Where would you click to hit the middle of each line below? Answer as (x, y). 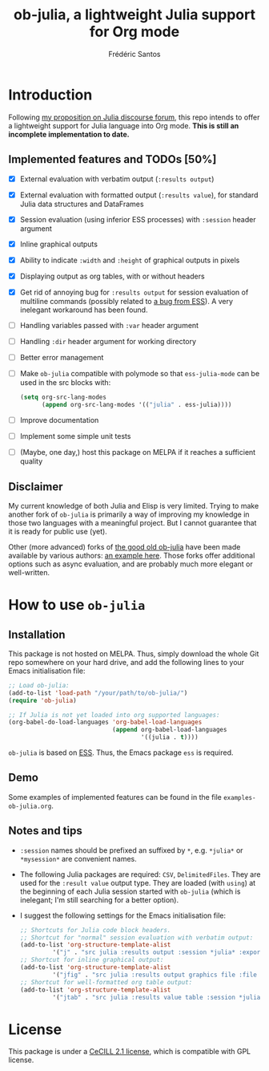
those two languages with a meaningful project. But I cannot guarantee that (132, 522)
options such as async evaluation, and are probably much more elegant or (131, 564)
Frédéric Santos (134, 54)
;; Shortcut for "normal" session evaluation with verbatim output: (137, 937)
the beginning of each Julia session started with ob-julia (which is (130, 891)
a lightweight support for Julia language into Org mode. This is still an (124, 125)
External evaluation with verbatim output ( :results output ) (117, 179)
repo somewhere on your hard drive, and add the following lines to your (126, 662)
